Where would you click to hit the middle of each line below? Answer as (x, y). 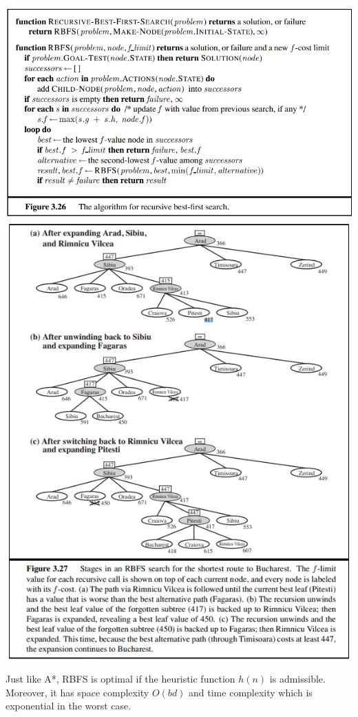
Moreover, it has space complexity (77, 692)
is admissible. (297, 679)
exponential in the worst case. (69, 706)
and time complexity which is (251, 692)
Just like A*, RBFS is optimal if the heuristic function (120, 679)
